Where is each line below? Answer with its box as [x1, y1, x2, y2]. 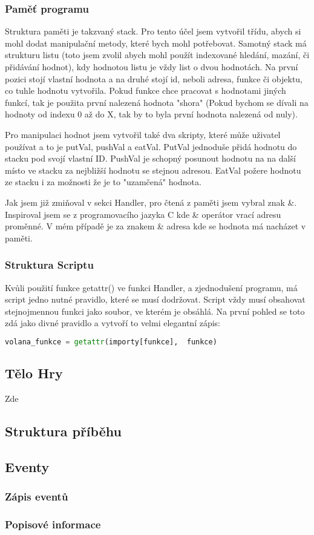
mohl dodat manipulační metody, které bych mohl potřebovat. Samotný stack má [5, 36, 307, 49]
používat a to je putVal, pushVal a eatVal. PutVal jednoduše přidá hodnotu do [5, 140, 297, 153]
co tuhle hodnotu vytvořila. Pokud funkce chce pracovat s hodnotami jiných [5, 84, 286, 97]
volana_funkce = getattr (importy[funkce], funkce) [5, 337, 217, 346]
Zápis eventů [5, 489, 68, 504]
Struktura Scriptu [5, 257, 94, 272]
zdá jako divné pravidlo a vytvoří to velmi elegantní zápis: [5, 317, 221, 329]
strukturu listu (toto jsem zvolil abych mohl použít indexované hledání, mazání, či [5, 48, 310, 61]
